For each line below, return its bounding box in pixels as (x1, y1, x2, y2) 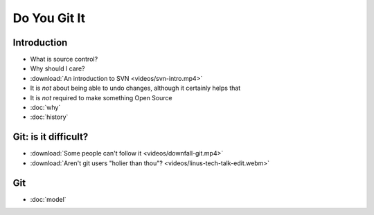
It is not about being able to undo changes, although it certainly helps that (30, 84, 241, 93)
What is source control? (30, 55, 98, 64)
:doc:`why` (30, 104, 61, 112)
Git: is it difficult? (12, 131, 89, 143)
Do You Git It (12, 10, 86, 26)
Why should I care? (30, 64, 85, 73)
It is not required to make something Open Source (30, 93, 172, 102)
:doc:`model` (30, 195, 66, 203)
